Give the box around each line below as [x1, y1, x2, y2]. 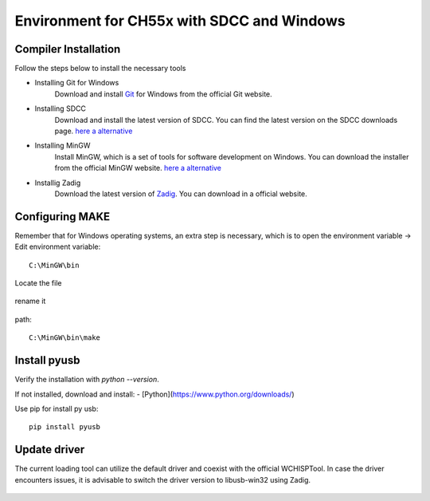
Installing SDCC [34, 104, 87, 113]
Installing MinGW [34, 140, 91, 151]
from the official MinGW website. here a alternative [54, 164, 222, 173]
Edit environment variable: [14, 242, 101, 251]
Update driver [14, 443, 85, 456]
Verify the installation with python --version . [14, 375, 159, 385]
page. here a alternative [54, 126, 133, 136]
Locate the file [14, 278, 62, 288]
